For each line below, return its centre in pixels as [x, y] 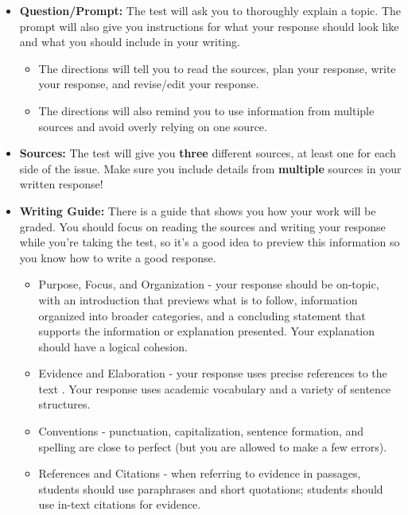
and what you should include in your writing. [130, 42]
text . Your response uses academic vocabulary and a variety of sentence [215, 388]
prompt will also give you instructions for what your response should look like [209, 26]
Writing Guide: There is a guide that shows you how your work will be [198, 210]
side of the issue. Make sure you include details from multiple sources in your [210, 168]
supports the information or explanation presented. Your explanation [207, 331]
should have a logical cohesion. [113, 346]
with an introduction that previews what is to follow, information [198, 299]
